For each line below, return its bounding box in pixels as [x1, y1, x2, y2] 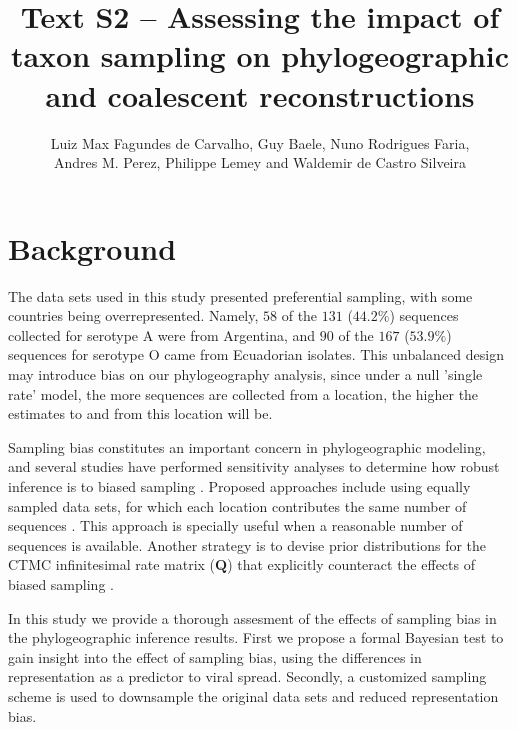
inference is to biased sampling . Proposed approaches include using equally [8, 475, 471, 496]
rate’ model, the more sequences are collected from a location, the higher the [8, 383, 479, 404]
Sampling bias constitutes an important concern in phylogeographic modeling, [8, 436, 486, 457]
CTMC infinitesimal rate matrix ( [8, 554, 216, 575]
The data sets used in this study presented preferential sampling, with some [8, 285, 473, 306]
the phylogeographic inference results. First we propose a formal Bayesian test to [8, 627, 504, 648]
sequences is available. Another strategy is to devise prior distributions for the [8, 534, 487, 555]
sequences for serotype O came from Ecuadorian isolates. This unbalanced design [8, 344, 504, 365]
